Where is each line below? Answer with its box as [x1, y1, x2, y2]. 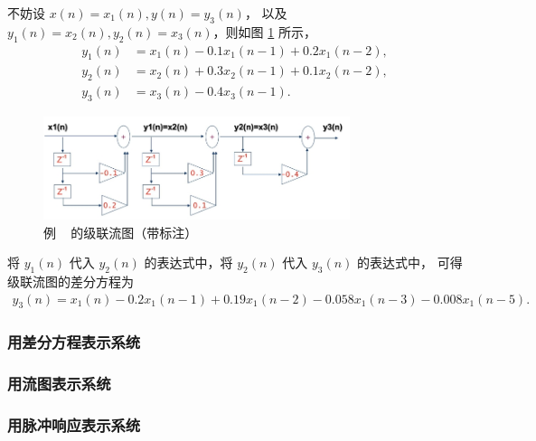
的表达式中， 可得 [357, 253, 463, 272]
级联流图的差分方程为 [7, 272, 134, 291]
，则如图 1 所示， [212, 22, 316, 41]
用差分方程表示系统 [7, 331, 141, 353]
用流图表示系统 [7, 372, 111, 395]
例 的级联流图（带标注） [43, 222, 198, 241]
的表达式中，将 [144, 253, 233, 272]
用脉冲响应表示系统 [7, 414, 141, 436]
